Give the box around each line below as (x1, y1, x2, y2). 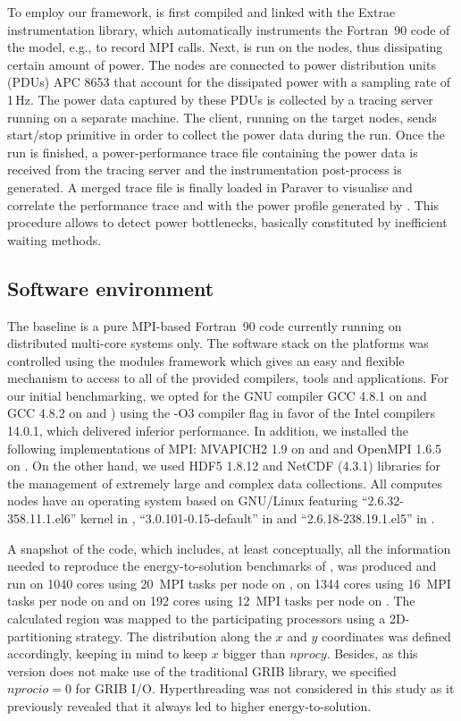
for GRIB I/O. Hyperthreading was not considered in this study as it (75, 679, 455, 698)
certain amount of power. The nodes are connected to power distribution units (7, 55, 436, 73)
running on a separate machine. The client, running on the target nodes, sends (7, 107, 437, 126)
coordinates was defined (322, 626, 451, 645)
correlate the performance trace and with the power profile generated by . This (7, 195, 439, 214)
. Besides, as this (326, 644, 418, 663)
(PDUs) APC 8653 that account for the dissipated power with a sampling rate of (7, 72, 451, 91)
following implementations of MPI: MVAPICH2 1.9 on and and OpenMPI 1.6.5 (7, 438, 442, 457)
